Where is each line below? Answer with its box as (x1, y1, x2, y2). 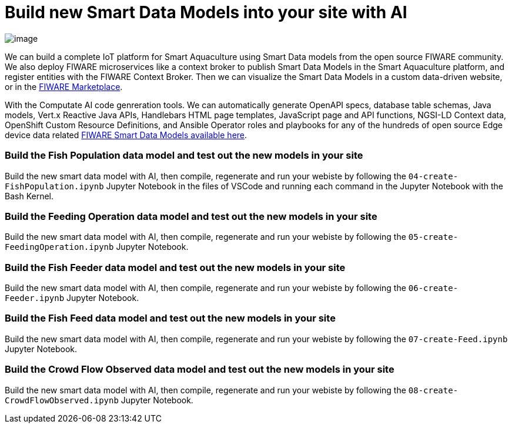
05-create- (408, 232, 459, 242)
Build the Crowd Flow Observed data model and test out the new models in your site (5, 363, 394, 376)
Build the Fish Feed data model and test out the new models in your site (5, 312, 336, 325)
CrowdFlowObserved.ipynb (5, 395, 119, 405)
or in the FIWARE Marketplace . (5, 81, 123, 92)
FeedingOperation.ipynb (5, 242, 114, 252)
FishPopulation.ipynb (5, 181, 104, 191)
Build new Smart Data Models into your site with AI (5, 2, 407, 22)
